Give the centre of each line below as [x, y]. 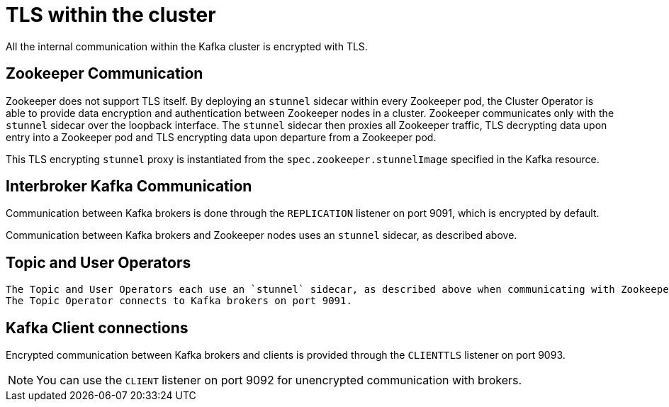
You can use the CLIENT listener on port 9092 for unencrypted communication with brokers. [279, 380]
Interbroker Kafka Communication [129, 186]
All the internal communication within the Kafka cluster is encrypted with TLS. [187, 46]
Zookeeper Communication [105, 74]
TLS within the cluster [111, 15]
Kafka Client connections [97, 328]
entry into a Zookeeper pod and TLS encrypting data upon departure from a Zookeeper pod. [221, 137]
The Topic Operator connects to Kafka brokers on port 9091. [179, 301]
